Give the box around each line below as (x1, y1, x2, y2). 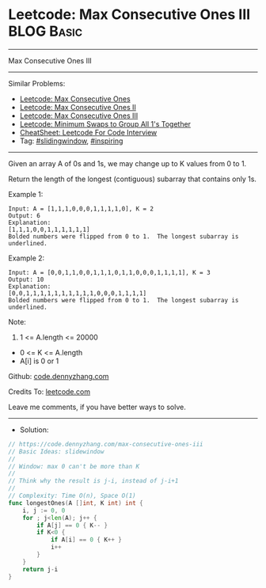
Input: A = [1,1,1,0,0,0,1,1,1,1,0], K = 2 (8, 204, 154, 213)
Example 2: (8, 253, 45, 263)
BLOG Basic (8, 22, 83, 40)
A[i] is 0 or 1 (19, 356, 59, 366)
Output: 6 (8, 211, 41, 219)
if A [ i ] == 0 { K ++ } (50, 536, 123, 544)
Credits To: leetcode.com (8, 386, 91, 396)
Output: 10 (8, 275, 44, 283)
